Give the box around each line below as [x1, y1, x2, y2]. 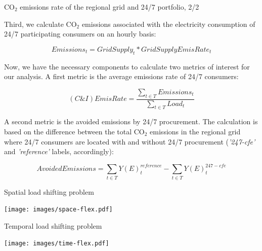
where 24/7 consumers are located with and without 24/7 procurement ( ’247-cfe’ [4, 136, 255, 147]
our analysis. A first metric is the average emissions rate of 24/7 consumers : [4, 71, 239, 82]
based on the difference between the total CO [4, 126, 145, 136]
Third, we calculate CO [4, 18, 77, 29]
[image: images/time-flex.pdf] [4, 240, 109, 247]
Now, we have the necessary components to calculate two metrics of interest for [4, 61, 250, 71]
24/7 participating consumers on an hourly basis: [4, 28, 156, 39]
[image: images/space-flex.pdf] [4, 206, 113, 213]
